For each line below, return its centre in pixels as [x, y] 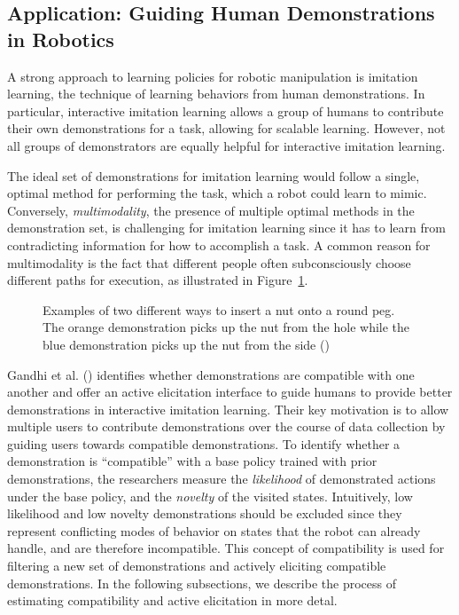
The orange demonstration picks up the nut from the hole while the [226, 327]
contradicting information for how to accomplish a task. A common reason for [219, 244]
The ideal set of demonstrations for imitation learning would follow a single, [214, 175]
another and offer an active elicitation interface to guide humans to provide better [230, 392]
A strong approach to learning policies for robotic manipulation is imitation [213, 76]
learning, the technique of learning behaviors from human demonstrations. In [216, 94]
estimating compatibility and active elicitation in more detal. [172, 600]
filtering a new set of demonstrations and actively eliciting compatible [197, 566]
